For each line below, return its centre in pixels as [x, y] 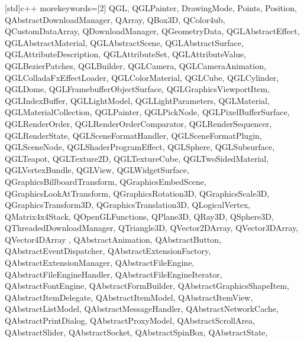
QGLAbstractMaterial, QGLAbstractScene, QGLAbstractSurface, [124, 42]
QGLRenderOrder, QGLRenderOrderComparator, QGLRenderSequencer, [138, 123]
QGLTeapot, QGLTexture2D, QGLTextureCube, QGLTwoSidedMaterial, [137, 158]
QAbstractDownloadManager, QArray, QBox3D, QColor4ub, [115, 19]
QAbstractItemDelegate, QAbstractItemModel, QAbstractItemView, [129, 297]
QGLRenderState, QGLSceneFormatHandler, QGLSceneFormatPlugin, [133, 135]
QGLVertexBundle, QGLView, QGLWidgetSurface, [97, 170]
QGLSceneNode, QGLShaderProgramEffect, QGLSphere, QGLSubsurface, [140, 147]
